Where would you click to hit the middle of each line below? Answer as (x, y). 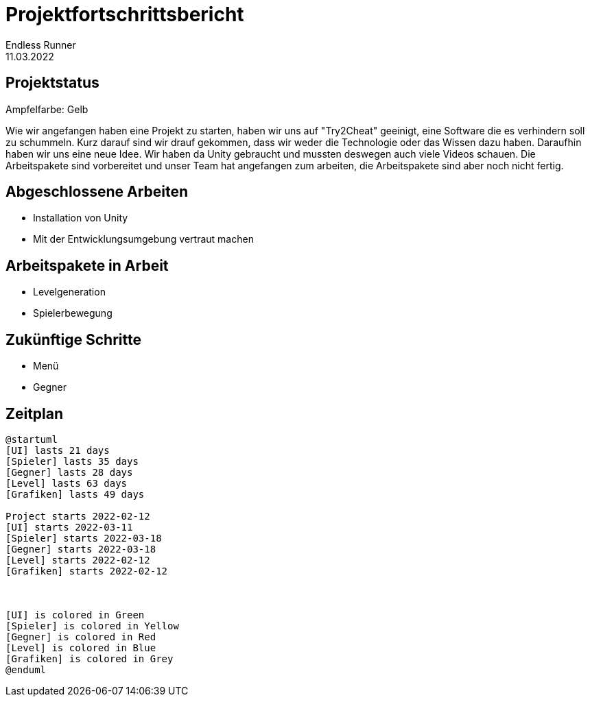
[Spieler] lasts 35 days (72, 461)
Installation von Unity (81, 218)
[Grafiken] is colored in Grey (90, 658)
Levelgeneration (69, 292)
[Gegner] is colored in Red (81, 637)
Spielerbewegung (73, 313)
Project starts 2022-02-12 (78, 516)
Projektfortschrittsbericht (125, 14)
